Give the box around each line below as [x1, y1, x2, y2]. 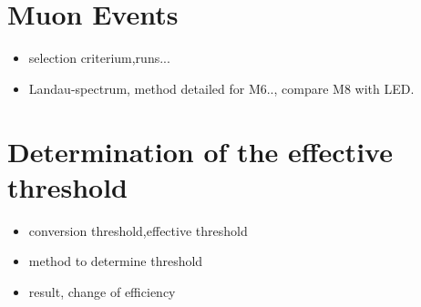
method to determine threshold [28, 251, 203, 271]
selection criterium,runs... [28, 48, 170, 67]
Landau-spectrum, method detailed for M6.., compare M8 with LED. [28, 78, 415, 97]
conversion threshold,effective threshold [28, 220, 248, 240]
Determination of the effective [7, 132, 393, 169]
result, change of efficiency [28, 281, 176, 301]
